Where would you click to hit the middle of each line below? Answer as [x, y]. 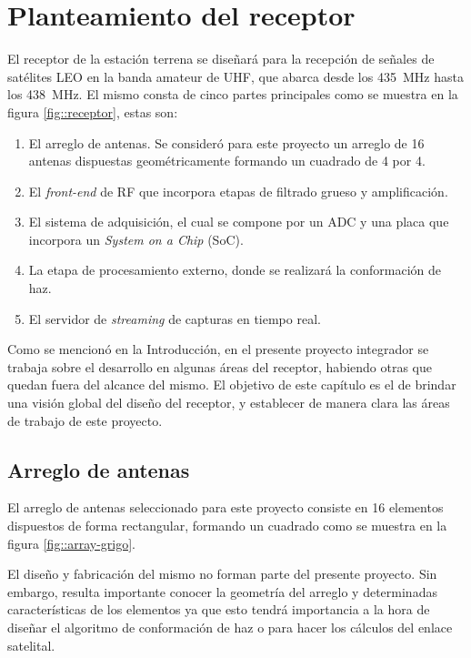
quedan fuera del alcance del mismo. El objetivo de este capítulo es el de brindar [232, 385]
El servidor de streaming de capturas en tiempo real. [175, 318]
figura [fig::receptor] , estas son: [93, 111]
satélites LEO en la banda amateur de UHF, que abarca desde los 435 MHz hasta [235, 76]
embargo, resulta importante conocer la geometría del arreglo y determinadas [222, 591]
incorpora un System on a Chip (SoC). [136, 239]
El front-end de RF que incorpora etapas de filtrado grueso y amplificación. [238, 191]
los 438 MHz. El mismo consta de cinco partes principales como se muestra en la [233, 94]
